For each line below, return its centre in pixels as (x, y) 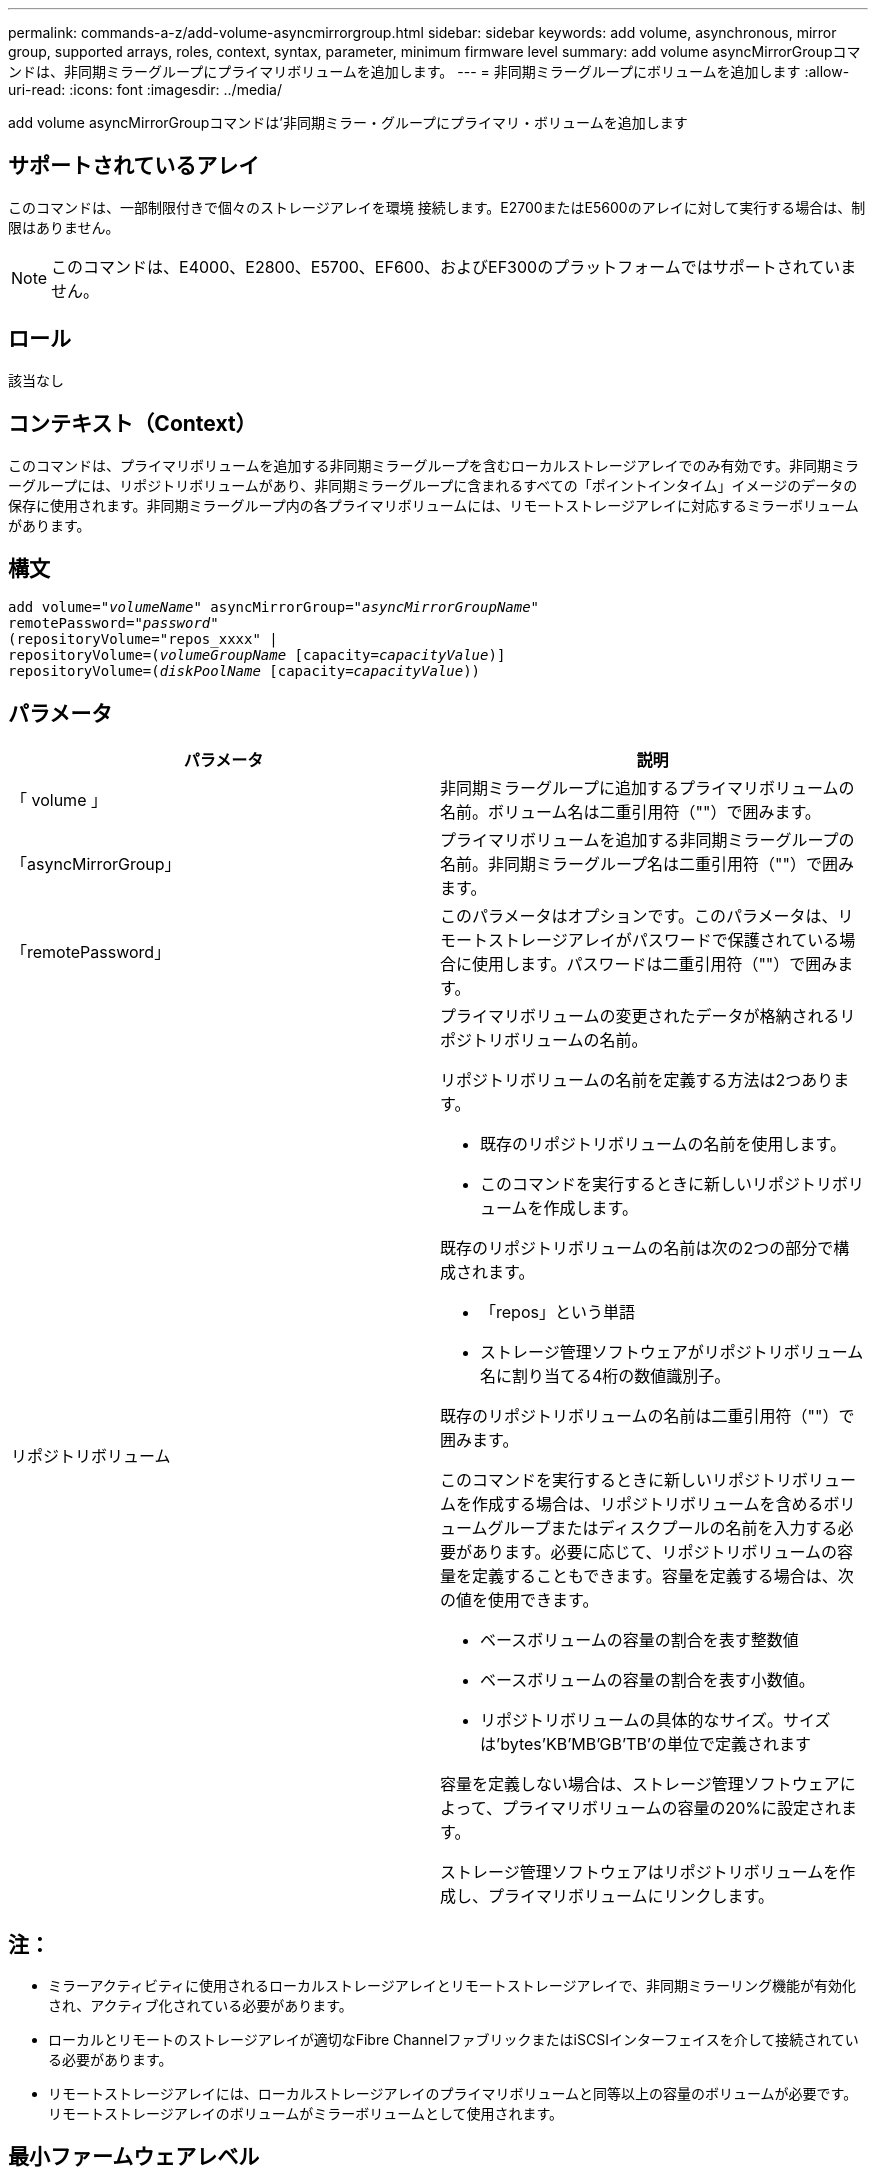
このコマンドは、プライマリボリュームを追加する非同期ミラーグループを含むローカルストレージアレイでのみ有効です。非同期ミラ (434, 465)
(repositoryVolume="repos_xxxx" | (143, 639)
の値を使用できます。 (519, 1600)
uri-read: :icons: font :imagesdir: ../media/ (145, 89)
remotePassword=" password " (113, 623)
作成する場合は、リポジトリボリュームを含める (648, 1504)
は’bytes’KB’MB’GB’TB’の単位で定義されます (646, 1744)
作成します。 (590, 1208)
